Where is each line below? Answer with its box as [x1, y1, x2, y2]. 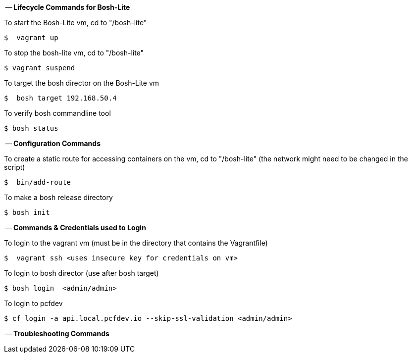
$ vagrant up [4, 34, 58, 42]
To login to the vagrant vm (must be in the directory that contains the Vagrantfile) [4, 239, 268, 247]
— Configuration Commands [5, 139, 101, 148]
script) [4, 163, 25, 171]
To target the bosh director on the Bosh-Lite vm [4, 79, 159, 87]
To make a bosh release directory [4, 193, 113, 202]
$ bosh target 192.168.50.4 [4, 94, 117, 102]
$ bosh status [4, 124, 58, 132]
